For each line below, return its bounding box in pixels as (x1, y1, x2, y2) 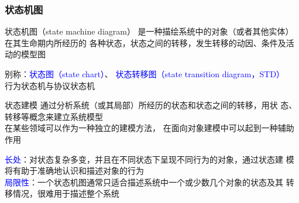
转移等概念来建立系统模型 (5, 110, 103, 122)
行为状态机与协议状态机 (5, 79, 95, 91)
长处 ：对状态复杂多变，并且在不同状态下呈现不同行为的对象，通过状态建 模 (5, 153, 294, 165)
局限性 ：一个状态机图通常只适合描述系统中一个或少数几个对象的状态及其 (5, 176, 283, 188)
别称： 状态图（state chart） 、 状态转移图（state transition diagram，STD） (5, 68, 285, 80)
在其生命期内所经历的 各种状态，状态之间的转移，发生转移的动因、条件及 (5, 36, 286, 49)
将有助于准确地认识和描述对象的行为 (5, 164, 144, 177)
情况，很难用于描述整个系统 (12, 187, 119, 199)
